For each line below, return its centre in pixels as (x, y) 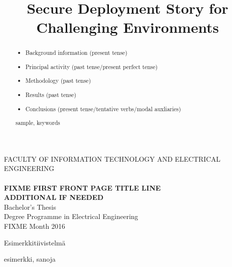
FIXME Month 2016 (35, 226)
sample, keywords (38, 123)
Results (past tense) (51, 95)
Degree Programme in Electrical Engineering (71, 216)
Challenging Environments (128, 27)
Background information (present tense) (77, 53)
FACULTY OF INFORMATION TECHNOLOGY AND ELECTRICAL (112, 158)
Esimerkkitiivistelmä (35, 242)
